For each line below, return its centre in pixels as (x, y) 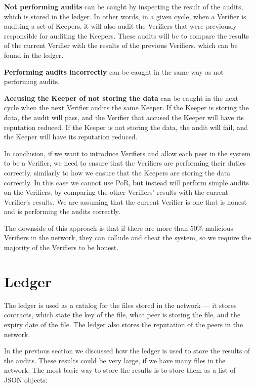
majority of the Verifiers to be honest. (61, 247)
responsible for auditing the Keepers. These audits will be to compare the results (127, 35)
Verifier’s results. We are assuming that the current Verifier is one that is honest (126, 201)
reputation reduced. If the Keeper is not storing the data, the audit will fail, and (126, 127)
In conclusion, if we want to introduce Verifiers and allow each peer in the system (127, 153)
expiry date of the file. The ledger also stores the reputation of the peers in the (124, 324)
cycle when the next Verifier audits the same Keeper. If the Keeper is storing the (127, 108)
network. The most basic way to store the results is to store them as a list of (120, 370)
